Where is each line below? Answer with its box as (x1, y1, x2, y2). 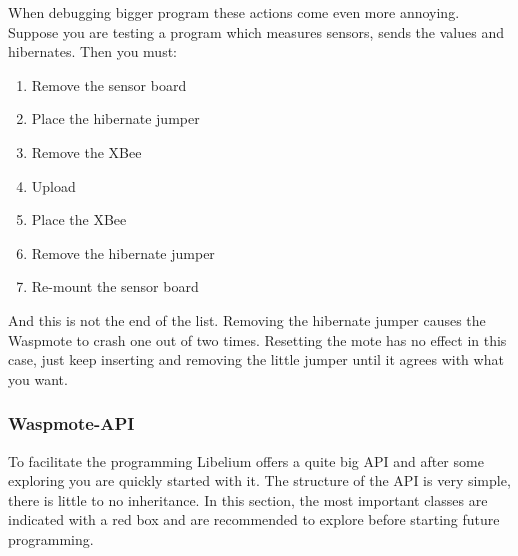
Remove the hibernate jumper (31, 242, 215, 263)
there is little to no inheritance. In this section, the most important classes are (8, 489, 488, 510)
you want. (8, 368, 68, 389)
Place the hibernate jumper (31, 108, 200, 129)
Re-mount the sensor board (31, 276, 199, 297)
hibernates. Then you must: (8, 41, 177, 62)
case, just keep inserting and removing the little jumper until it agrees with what (8, 349, 504, 370)
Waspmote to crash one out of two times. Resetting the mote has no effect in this (8, 329, 507, 350)
